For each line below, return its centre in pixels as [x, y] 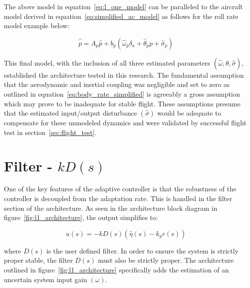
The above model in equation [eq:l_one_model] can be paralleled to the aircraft [124, 6]
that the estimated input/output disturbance [70, 113]
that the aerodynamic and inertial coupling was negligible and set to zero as [117, 84]
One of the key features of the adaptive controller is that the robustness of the [120, 189]
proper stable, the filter [39, 260]
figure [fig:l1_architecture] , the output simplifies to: [81, 217]
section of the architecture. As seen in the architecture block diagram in [111, 208]
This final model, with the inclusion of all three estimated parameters [107, 62]
